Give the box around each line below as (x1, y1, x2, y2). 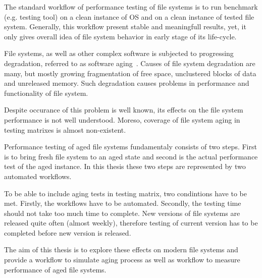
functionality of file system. (4, 87, 88, 98)
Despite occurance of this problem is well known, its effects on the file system (4, 104, 243, 115)
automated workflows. (4, 171, 72, 181)
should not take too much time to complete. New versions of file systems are (4, 207, 240, 218)
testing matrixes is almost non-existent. (4, 124, 126, 135)
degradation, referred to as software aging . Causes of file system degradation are (4, 58, 255, 68)
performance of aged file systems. (4, 264, 107, 274)
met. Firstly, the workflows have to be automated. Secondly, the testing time (4, 198, 241, 208)
